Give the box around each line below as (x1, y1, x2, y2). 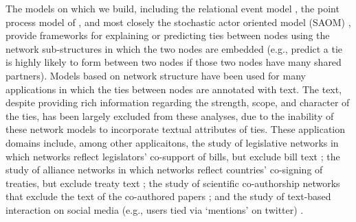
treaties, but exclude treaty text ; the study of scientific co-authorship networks (5, 175, 340, 190)
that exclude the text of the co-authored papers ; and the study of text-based (5, 189, 331, 203)
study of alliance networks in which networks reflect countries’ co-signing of (5, 162, 323, 177)
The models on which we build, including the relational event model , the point (5, 1, 340, 15)
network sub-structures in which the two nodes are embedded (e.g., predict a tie (5, 41, 343, 56)
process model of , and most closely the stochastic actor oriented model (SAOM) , (5, 14, 351, 29)
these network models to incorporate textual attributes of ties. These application (5, 122, 346, 136)
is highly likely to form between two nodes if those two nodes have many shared (5, 55, 342, 69)
